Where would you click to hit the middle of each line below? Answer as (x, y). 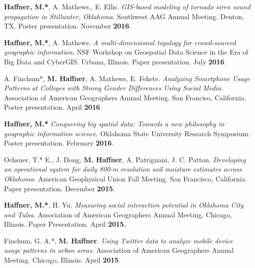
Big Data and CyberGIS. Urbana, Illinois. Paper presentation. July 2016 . (115, 61)
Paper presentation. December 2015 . (59, 188)
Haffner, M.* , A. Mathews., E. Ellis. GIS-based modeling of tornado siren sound (127, 6)
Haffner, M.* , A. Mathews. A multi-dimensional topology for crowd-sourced (120, 42)
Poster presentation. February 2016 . (59, 143)
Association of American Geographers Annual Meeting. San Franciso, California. (125, 97)
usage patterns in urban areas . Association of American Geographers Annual (119, 250)
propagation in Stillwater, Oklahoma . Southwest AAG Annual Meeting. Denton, (124, 16)
